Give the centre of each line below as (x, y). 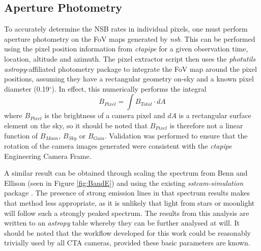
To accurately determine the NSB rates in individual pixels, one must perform (126, 29)
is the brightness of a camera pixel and (105, 115)
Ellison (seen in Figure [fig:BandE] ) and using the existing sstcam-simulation (124, 183)
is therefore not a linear (206, 125)
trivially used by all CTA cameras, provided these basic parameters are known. (127, 243)
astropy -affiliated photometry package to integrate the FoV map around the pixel (130, 68)
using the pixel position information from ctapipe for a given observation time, (126, 49)
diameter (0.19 (27, 88)
